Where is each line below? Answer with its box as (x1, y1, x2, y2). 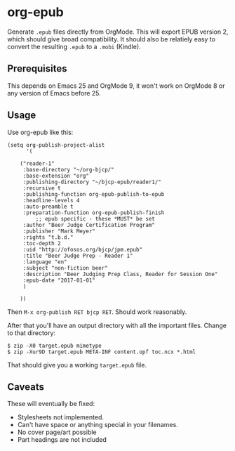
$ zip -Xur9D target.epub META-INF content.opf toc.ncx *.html (7, 348, 196, 355)
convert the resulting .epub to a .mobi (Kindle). (7, 42, 142, 51)
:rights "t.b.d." (22, 233, 74, 241)
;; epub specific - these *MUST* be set (35, 215, 156, 222)
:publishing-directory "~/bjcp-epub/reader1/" (22, 178, 161, 185)
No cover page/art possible (17, 428, 97, 436)
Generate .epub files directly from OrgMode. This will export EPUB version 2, (7, 27, 229, 36)
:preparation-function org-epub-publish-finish (22, 209, 165, 216)
